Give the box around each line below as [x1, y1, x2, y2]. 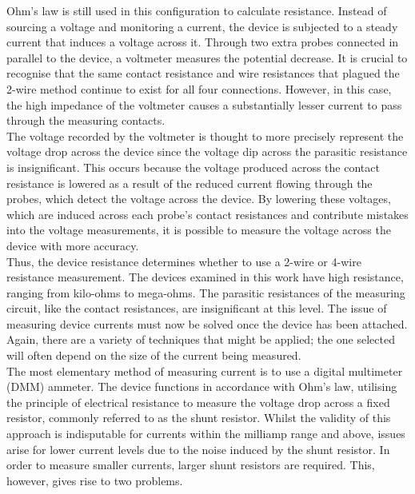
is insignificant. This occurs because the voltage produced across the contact [6, 158, 380, 175]
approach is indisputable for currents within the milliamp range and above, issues [6, 425, 405, 442]
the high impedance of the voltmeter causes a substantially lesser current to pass [6, 96, 402, 113]
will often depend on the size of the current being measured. [6, 347, 301, 364]
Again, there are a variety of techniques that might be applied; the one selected [6, 331, 395, 348]
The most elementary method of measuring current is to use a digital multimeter [6, 362, 403, 379]
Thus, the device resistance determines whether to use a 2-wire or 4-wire [6, 253, 361, 269]
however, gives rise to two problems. [6, 472, 183, 488]
